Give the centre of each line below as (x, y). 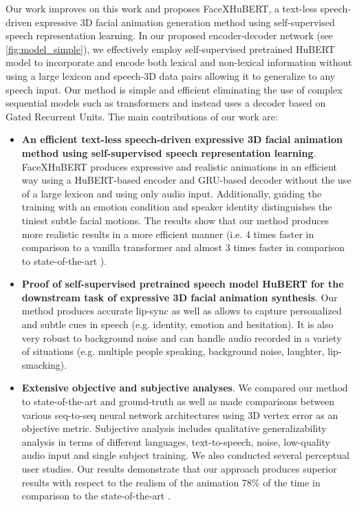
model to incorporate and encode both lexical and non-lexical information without (179, 62)
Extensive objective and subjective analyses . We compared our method (185, 388)
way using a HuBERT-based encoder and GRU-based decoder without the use (186, 180)
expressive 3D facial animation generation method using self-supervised (185, 22)
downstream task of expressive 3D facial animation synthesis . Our (180, 297)
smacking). (44, 364)
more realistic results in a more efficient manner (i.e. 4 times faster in (168, 234)
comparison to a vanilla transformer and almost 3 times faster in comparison (183, 247)
